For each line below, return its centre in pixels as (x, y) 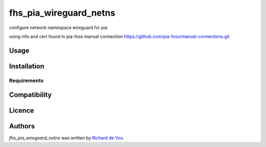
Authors (22, 126)
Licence (22, 111)
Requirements (26, 80)
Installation (27, 66)
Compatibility (30, 95)
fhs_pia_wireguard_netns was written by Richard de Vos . (67, 138)
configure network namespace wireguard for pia (58, 28)
